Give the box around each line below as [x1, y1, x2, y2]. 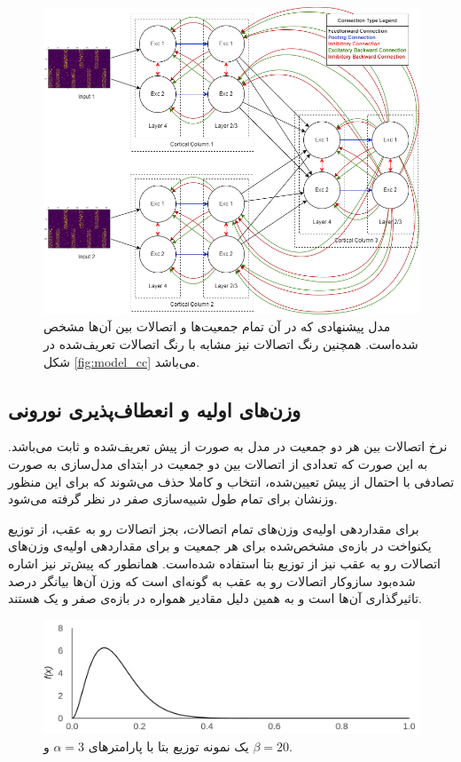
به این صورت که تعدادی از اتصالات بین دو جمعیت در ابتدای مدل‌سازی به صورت [8, 454, 428, 472]
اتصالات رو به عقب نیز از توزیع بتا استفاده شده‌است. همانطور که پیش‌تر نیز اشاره [8, 553, 441, 572]
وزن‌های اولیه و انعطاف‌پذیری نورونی [8, 395, 301, 423]
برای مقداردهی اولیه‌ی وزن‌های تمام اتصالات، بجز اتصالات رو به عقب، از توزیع [8, 519, 419, 537]
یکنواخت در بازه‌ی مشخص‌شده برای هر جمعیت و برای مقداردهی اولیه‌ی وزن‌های [8, 536, 432, 555]
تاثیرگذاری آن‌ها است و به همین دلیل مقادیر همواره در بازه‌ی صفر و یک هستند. [8, 589, 422, 607]
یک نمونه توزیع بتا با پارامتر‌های [88, 737, 249, 756]
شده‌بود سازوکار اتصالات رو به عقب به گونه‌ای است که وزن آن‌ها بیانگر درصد [8, 571, 416, 590]
